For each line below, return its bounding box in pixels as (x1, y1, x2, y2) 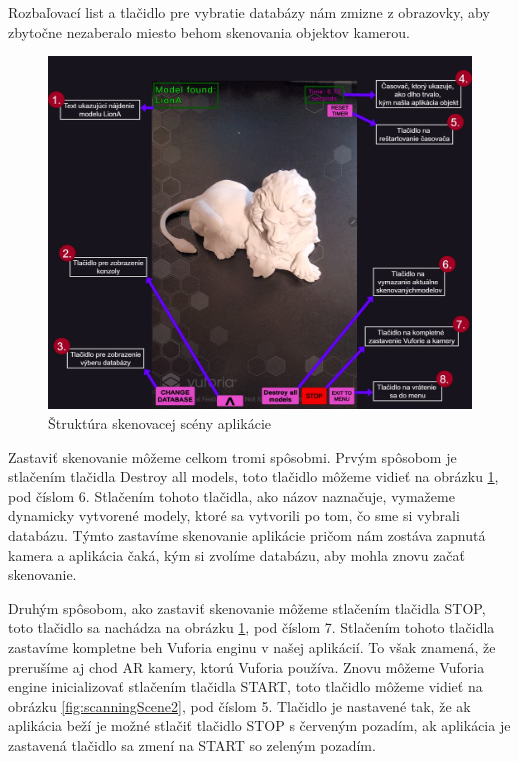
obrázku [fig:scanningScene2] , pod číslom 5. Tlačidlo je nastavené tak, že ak (8, 695, 471, 716)
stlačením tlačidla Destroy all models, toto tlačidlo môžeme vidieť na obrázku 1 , (8, 466, 499, 487)
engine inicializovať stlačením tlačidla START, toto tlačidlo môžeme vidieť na (8, 676, 483, 697)
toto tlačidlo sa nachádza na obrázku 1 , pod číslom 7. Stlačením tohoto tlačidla (8, 617, 495, 638)
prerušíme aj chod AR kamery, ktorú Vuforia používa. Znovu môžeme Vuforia (8, 656, 485, 677)
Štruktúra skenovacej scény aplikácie (48, 412, 272, 433)
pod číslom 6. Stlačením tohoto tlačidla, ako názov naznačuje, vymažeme (8, 485, 455, 506)
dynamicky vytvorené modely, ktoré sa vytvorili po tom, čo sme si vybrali (8, 505, 460, 526)
